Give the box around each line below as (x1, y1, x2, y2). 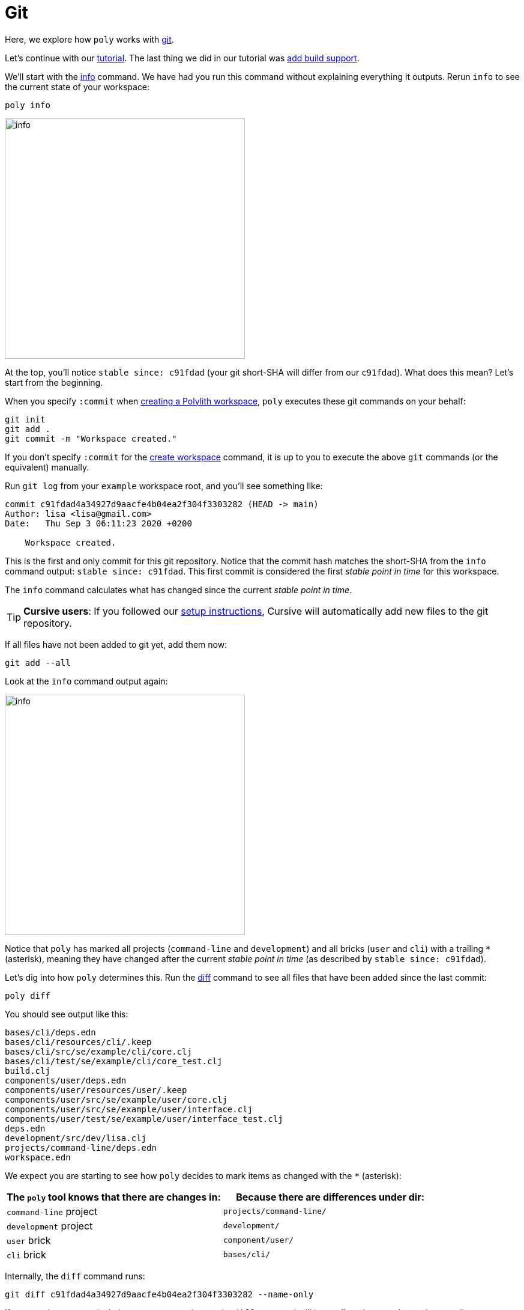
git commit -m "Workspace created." (5, 433, 177, 443)
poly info (5, 100, 50, 110)
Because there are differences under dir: (236, 1190, 425, 1203)
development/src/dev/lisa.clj (5, 1133, 147, 1143)
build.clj (5, 1065, 50, 1076)
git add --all (5, 657, 71, 668)
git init (5, 414, 46, 424)
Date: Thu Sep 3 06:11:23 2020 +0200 (5, 518, 192, 528)
